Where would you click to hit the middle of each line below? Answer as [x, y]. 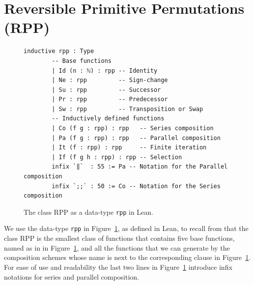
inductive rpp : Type [59, 51]
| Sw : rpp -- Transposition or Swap [127, 109]
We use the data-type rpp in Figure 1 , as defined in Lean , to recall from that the [126, 228]
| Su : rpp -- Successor [106, 90]
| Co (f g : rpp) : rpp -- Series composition [133, 128]
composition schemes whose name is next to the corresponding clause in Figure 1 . [127, 257]
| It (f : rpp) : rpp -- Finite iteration [129, 148]
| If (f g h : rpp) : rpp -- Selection [117, 157]
